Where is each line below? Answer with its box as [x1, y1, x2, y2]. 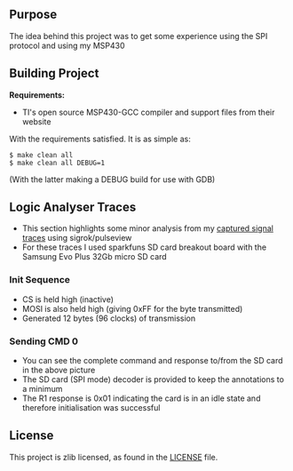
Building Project [9, 66, 99, 81]
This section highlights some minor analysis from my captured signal [21, 223, 273, 234]
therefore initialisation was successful [21, 403, 161, 413]
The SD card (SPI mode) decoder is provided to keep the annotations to [21, 374, 284, 385]
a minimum [21, 384, 63, 395]
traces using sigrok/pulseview [21, 233, 132, 243]
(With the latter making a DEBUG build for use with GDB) [9, 173, 216, 185]
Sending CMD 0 [9, 335, 78, 347]
